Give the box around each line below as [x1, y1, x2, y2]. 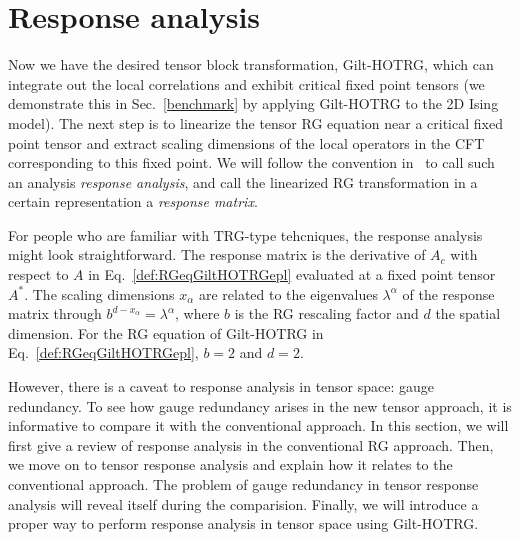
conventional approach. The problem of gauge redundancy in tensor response [8, 474, 479, 494]
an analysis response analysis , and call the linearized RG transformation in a [8, 171, 478, 192]
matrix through [8, 303, 102, 324]
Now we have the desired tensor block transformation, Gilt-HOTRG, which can [8, 54, 494, 75]
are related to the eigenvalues [198, 283, 378, 304]
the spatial [435, 303, 501, 324]
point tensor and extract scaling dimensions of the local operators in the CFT [8, 132, 485, 153]
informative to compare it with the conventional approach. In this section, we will [8, 415, 509, 436]
